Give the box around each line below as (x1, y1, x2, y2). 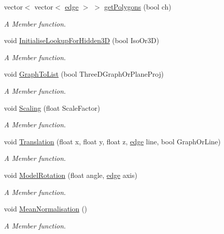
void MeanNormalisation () (4, 203, 87, 214)
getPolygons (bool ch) (104, 2, 171, 12)
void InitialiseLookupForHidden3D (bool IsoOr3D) (4, 35, 159, 46)
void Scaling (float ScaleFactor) (4, 102, 100, 113)
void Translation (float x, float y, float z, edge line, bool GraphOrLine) (4, 136, 221, 146)
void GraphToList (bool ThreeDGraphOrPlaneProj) (4, 69, 164, 79)
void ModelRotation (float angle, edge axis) (4, 169, 137, 180)
